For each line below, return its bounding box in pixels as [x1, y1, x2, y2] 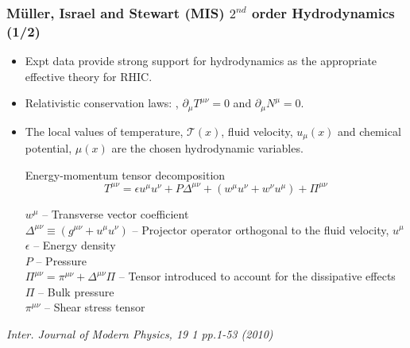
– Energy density [33, 237, 116, 253]
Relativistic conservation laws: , [25, 95, 179, 111]
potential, [25, 140, 72, 157]
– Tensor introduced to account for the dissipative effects [118, 268, 396, 284]
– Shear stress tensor [44, 299, 145, 315]
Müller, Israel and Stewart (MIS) [6, 2, 225, 22]
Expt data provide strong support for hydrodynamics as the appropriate [25, 52, 377, 69]
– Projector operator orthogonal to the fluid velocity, [132, 221, 389, 238]
